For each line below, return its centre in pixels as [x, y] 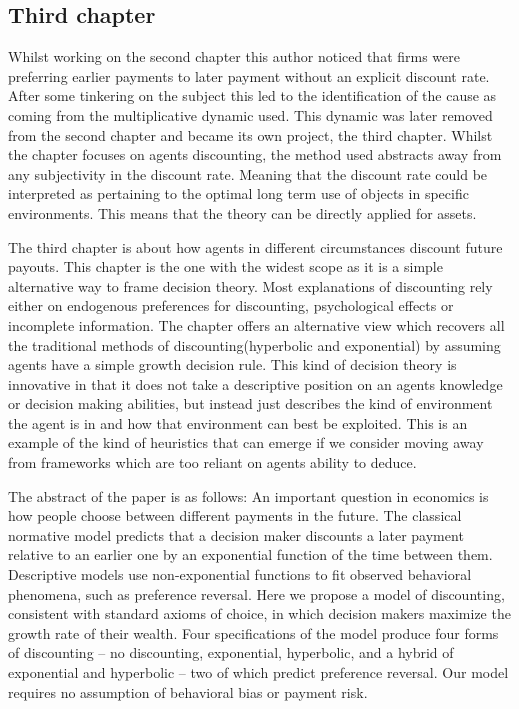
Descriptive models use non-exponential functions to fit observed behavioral [240, 574]
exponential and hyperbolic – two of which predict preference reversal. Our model [258, 672]
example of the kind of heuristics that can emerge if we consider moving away [246, 442]
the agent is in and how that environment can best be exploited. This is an [238, 422]
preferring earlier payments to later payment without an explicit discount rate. [249, 75]
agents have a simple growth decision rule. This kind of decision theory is [232, 364]
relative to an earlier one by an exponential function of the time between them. [250, 554]
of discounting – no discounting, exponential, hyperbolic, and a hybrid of [231, 652]
